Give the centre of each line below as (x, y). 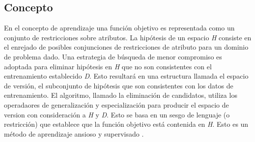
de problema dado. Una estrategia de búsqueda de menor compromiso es (113, 56)
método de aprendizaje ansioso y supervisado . (74, 133)
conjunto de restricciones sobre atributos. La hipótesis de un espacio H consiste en (128, 37)
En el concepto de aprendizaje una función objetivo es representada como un (119, 28)
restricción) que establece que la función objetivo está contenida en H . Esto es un (126, 124)
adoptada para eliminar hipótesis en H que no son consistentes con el (108, 66)
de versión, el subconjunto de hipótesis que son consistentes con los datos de (119, 85)
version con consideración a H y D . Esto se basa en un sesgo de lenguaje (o (117, 114)
